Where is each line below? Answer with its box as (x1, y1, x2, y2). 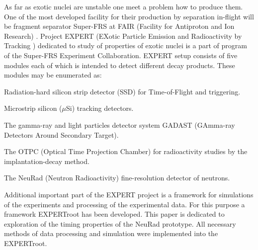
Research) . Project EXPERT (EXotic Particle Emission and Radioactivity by (4, 30, 242, 41)
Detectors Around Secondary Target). (4, 129, 119, 140)
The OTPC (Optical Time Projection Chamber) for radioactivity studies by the (4, 146, 248, 157)
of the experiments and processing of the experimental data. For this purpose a (4, 199, 245, 209)
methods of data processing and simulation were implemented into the (4, 228, 218, 239)
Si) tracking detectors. (66, 103, 134, 113)
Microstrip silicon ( (4, 103, 62, 113)
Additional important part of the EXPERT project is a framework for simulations (4, 189, 254, 199)
